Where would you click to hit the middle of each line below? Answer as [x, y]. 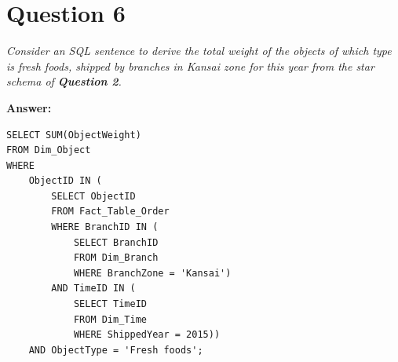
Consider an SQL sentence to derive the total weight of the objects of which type [199, 51]
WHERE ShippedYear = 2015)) [147, 335]
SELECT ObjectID [93, 196]
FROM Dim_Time [110, 319]
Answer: [29, 107]
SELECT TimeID [110, 304]
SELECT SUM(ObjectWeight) [74, 135]
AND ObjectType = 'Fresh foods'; [116, 350]
